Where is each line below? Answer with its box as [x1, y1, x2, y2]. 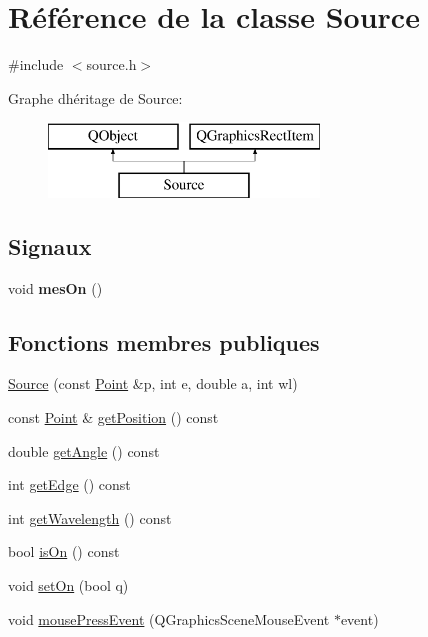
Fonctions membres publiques [8, 326, 320, 357]
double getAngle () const [8, 440, 160, 461]
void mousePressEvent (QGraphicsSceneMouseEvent [8, 608, 330, 629]
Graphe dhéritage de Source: [8, 87, 183, 108]
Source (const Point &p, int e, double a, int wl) [8, 373, 298, 394]
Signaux [8, 230, 92, 261]
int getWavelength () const [8, 507, 172, 528]
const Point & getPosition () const [8, 407, 219, 428]
